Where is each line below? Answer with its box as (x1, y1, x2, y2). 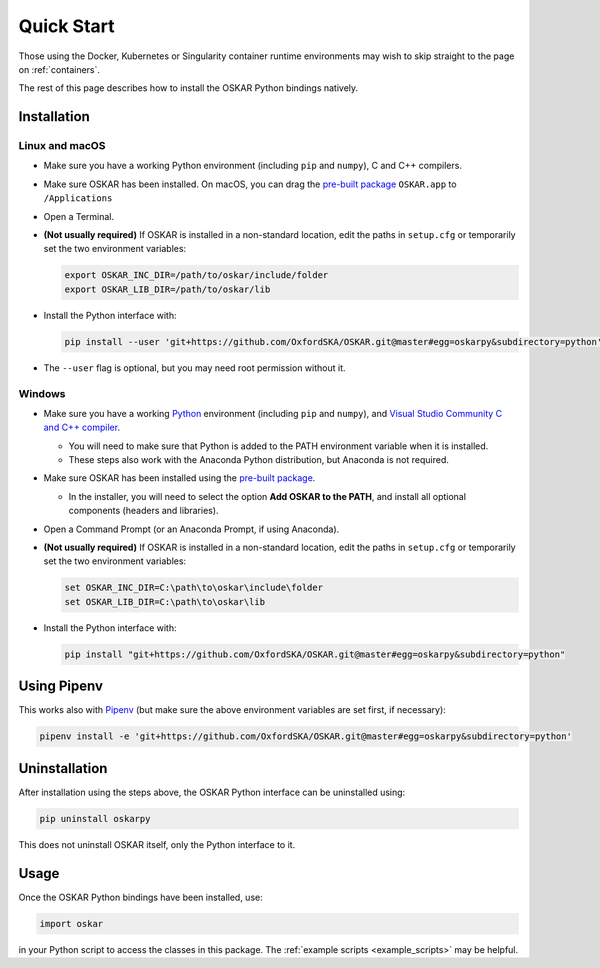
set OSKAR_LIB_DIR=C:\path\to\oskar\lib (64, 596, 265, 607)
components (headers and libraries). (68, 505, 219, 517)
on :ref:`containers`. (18, 63, 100, 75)
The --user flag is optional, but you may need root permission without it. (43, 361, 346, 374)
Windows (18, 386, 66, 400)
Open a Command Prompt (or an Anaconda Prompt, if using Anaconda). (43, 523, 340, 535)
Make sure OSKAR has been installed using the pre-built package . (43, 472, 316, 484)
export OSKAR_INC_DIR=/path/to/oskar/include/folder (64, 270, 329, 281)
